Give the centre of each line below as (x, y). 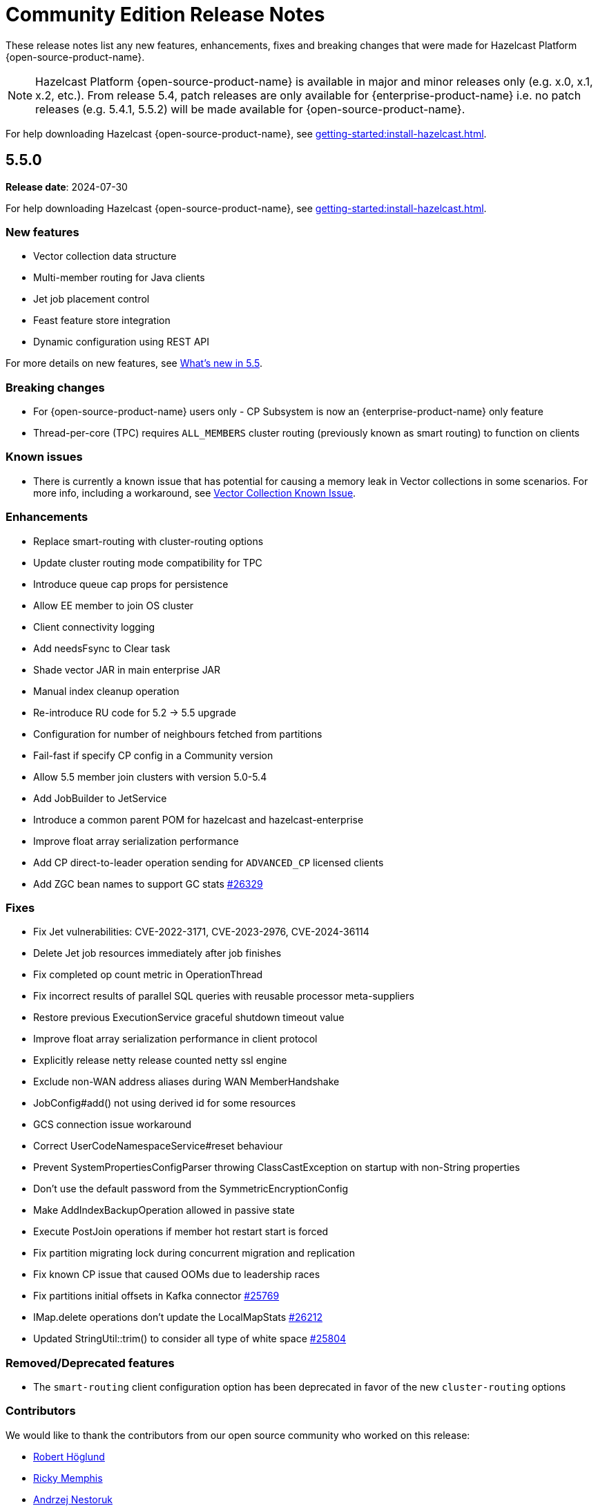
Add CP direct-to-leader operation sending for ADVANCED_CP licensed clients (209, 862)
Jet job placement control (91, 299)
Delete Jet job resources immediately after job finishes (157, 953)
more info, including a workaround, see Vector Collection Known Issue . (195, 493)
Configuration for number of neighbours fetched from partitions (178, 734)
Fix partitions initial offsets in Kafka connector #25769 (156, 1296)
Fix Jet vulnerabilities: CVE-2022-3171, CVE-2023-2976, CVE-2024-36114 (201, 932)
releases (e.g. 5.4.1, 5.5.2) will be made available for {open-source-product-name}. (250, 109)
